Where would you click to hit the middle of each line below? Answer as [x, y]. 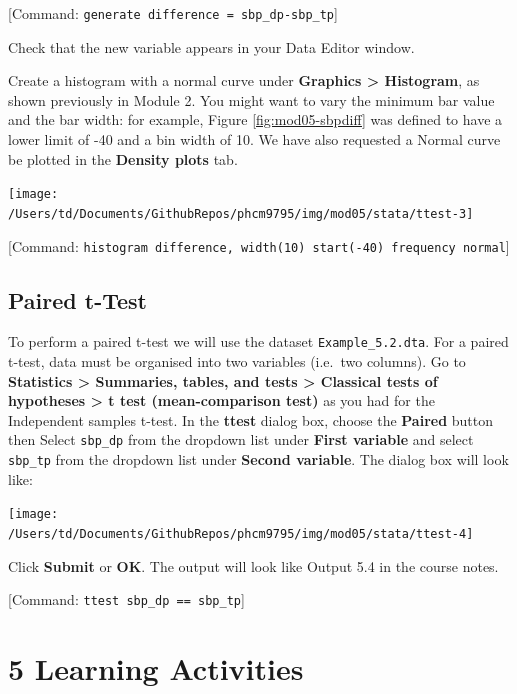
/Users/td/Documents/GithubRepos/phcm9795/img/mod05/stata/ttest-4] [241, 533]
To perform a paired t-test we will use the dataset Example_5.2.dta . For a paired [258, 341]
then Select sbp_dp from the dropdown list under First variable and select [241, 439]
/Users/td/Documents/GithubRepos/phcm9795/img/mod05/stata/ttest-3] [241, 213]
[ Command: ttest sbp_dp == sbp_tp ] [126, 599]
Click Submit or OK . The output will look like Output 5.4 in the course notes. [253, 565]
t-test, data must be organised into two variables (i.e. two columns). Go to [237, 361]
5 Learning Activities [156, 668]
